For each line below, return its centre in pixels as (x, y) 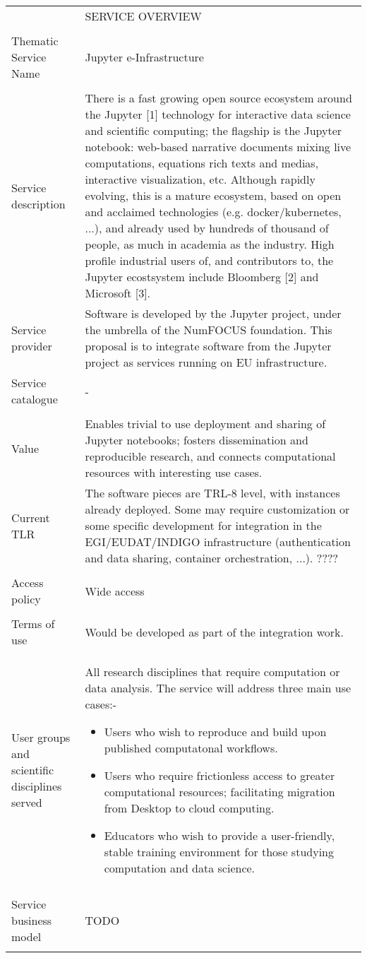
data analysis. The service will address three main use (218, 688)
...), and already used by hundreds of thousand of (207, 228)
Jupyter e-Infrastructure (144, 57)
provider (32, 346)
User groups (41, 737)
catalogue (35, 399)
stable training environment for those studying (219, 852)
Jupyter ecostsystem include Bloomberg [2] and (202, 277)
